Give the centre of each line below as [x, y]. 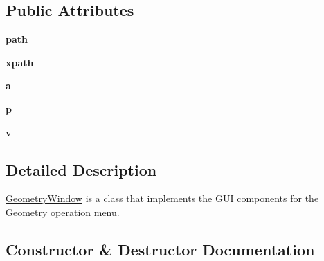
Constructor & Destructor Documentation [160, 249]
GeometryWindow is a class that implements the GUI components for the [162, 198]
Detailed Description [81, 169]
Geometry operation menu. [63, 211]
